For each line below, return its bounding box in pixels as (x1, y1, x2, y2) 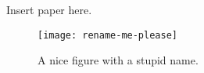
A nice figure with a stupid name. (38, 52, 199, 68)
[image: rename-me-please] (38, 29, 177, 41)
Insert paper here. (6, 2, 92, 17)
